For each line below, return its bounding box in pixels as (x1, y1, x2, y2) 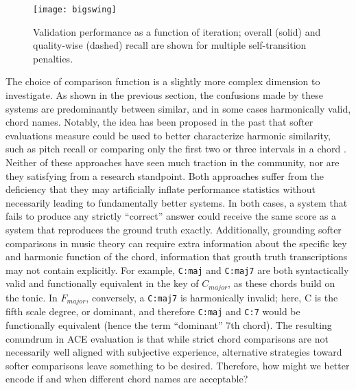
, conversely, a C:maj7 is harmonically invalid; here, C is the (86, 290, 338, 304)
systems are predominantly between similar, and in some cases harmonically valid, (5, 101, 351, 115)
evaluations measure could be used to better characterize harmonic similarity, (5, 128, 331, 142)
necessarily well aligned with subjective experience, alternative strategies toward (5, 345, 342, 359)
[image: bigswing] (33, 5, 117, 14)
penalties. (33, 51, 73, 65)
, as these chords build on (228, 276, 335, 290)
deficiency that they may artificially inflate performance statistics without (5, 182, 316, 196)
